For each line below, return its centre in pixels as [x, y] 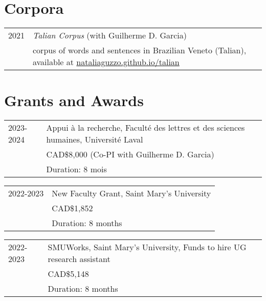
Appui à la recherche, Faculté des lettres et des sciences [146, 128]
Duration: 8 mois [76, 169]
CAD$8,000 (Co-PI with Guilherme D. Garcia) [130, 154]
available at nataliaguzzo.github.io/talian [106, 62]
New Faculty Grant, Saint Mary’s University [131, 193]
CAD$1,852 [72, 208]
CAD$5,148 [68, 274]
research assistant [79, 259]
